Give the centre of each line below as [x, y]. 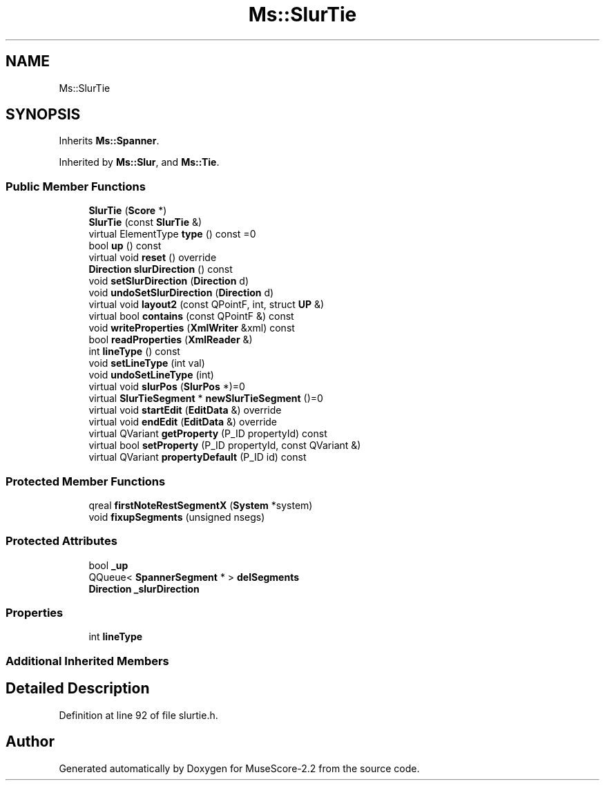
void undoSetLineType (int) [151, 375]
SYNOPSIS [43, 115]
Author [30, 742]
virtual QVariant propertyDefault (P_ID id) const [198, 457]
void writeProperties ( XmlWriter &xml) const [192, 328]
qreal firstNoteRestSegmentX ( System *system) [201, 505]
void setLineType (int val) [147, 363]
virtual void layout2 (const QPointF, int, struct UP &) [207, 305]
